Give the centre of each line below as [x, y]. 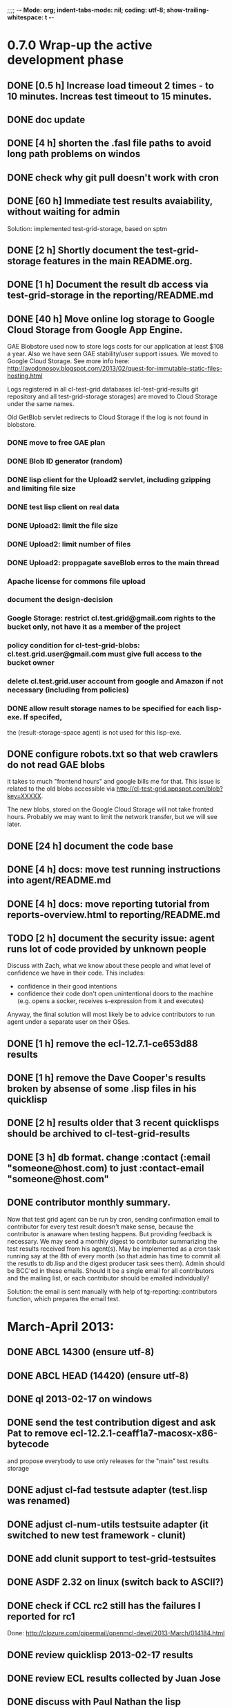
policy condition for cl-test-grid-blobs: [74, 645]
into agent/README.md [59, 880]
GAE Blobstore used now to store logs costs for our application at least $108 [116, 347]
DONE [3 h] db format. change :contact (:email [109, 1157]
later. [14, 824]
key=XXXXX [24, 796]
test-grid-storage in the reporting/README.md [110, 296]
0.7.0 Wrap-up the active [80, 45]
